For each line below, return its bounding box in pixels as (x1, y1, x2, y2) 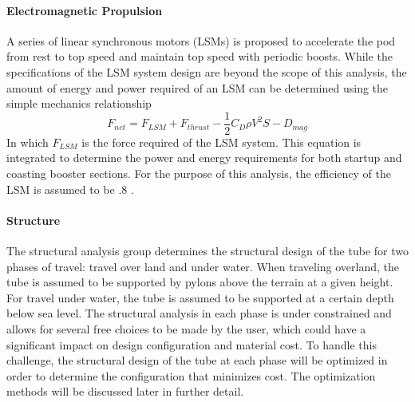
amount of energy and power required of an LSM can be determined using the (6, 79, 389, 96)
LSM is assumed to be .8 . (6, 180, 134, 197)
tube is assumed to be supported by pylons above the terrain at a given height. (6, 274, 393, 290)
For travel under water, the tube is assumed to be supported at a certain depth (6, 289, 394, 305)
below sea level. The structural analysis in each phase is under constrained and (6, 305, 392, 321)
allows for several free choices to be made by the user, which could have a (6, 320, 366, 337)
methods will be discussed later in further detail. (6, 383, 244, 400)
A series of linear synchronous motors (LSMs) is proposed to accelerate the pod (6, 32, 396, 49)
